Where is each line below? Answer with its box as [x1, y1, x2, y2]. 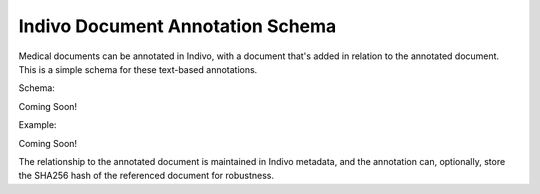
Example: [18, 119, 57, 131]
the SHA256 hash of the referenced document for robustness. [18, 170, 275, 182]
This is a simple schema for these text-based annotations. [18, 63, 258, 75]
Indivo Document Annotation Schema [18, 15, 337, 37]
